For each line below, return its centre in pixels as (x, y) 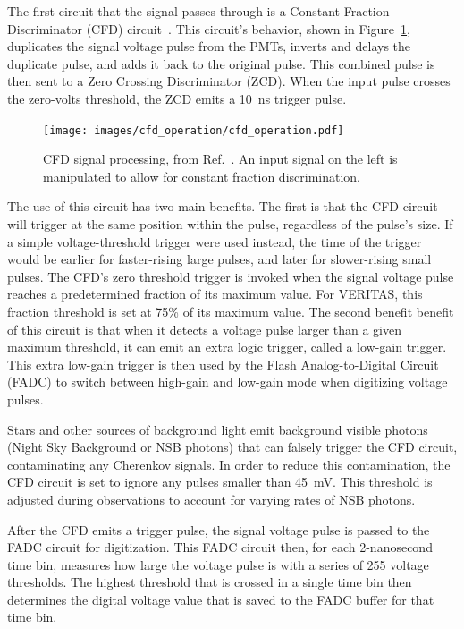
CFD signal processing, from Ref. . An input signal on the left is (220, 159)
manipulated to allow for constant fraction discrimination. (202, 176)
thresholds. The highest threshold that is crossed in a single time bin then (210, 582)
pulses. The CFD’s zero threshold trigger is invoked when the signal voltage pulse (231, 276)
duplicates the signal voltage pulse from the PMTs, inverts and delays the (209, 46)
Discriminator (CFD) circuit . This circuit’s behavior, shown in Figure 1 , (209, 28)
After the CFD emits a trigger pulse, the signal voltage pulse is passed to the (219, 529)
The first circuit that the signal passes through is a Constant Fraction (198, 11)
